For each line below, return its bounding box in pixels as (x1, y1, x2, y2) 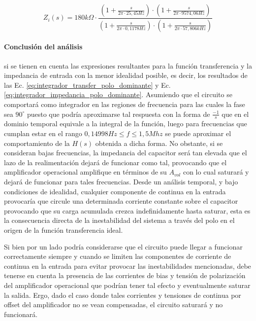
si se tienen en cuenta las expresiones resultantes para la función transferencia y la (4, 60, 252, 71)
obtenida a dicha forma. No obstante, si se (95, 138, 223, 148)
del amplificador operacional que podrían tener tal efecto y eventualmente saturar (4, 280, 251, 290)
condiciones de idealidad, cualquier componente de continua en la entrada (4, 186, 226, 196)
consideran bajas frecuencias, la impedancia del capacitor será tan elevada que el (4, 147, 247, 158)
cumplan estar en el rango (4, 128, 82, 139)
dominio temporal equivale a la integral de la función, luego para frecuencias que (4, 118, 247, 129)
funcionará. (4, 309, 38, 319)
